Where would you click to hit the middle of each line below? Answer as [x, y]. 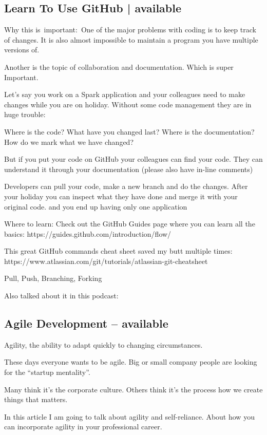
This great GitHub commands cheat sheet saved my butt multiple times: [118, 251]
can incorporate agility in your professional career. [83, 427]
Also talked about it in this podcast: [61, 296]
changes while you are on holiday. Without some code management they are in [128, 104]
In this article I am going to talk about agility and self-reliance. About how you [129, 416]
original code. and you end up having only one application [96, 206]
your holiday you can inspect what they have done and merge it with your [121, 196]
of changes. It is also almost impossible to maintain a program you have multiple [131, 39]
